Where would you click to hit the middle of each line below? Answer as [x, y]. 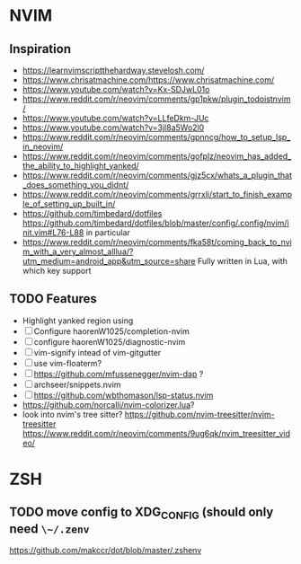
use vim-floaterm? [68, 363]
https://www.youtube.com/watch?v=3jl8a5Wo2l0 [113, 128]
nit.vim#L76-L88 [53, 233]
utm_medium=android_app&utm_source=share [109, 261]
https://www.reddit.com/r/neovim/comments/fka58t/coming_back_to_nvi [157, 242]
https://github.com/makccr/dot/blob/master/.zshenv [106, 550]
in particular [108, 233]
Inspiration [40, 49]
